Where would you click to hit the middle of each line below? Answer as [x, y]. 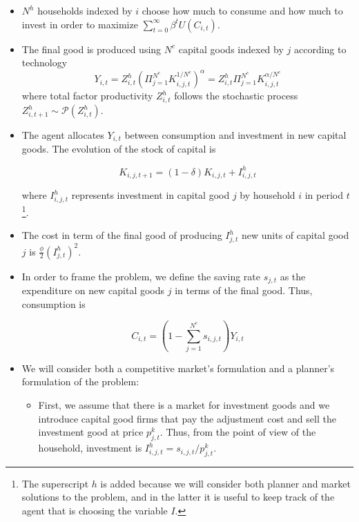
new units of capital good [295, 235]
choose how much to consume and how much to [242, 10]
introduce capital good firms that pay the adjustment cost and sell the [187, 418]
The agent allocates [63, 135]
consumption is [54, 303]
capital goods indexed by [231, 49]
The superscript [55, 483]
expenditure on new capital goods [93, 290]
